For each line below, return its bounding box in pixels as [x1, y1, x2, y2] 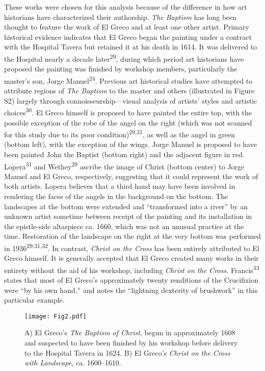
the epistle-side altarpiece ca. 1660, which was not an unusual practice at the [4, 220, 244, 231]
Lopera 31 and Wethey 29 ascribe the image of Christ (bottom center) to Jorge [4, 159, 245, 171]
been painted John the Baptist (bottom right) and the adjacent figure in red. [4, 149, 245, 159]
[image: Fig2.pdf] [24, 312, 87, 320]
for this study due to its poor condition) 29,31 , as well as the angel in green [4, 128, 235, 139]
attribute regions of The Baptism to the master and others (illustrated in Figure [4, 85, 255, 96]
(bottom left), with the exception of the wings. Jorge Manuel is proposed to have [4, 139, 257, 150]
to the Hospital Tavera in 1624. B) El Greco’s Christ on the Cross [24, 347, 230, 358]
